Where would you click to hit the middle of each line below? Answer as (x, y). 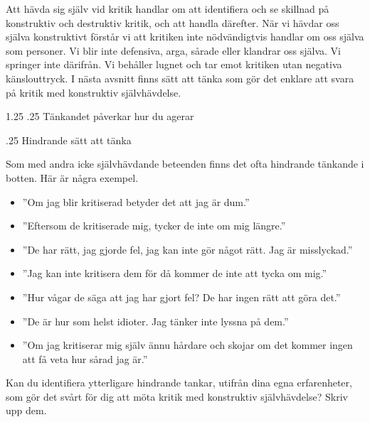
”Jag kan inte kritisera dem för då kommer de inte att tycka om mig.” (175, 273)
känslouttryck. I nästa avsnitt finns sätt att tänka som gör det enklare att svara (180, 78)
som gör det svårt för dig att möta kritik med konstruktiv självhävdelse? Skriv (177, 396)
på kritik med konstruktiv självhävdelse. (94, 92)
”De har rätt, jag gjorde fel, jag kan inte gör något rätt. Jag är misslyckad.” (187, 249)
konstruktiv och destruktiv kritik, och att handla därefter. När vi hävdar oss (173, 22)
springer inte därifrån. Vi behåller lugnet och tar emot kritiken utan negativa (174, 64)
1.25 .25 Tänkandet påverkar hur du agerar (100, 116)
